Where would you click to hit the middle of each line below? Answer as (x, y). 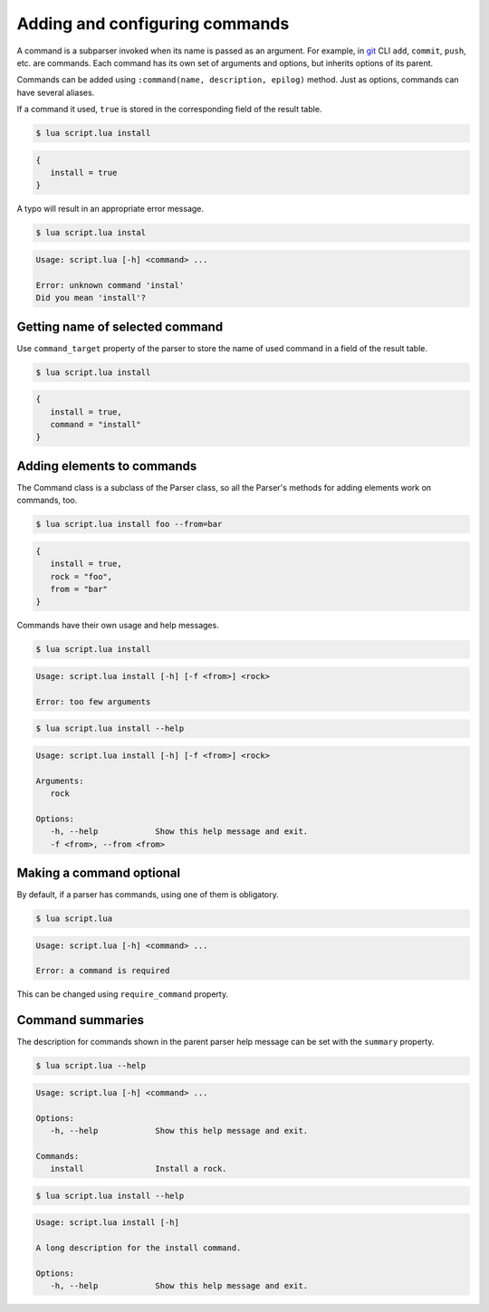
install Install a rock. (139, 1169)
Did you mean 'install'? (91, 298)
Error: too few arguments (93, 701)
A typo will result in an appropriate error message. (110, 209)
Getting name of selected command (120, 326)
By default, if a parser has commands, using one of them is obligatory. (148, 895)
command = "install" (96, 425)
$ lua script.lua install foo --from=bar (129, 524)
